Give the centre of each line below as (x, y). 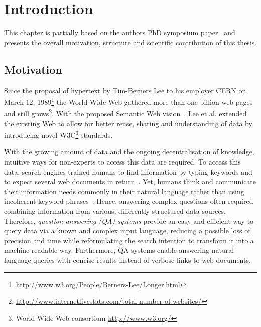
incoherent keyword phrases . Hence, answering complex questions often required (129, 201)
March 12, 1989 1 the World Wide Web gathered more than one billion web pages (128, 101)
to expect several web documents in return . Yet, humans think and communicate (130, 181)
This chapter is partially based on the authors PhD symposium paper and (120, 32)
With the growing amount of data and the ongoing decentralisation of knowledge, (129, 152)
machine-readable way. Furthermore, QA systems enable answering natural (119, 250)
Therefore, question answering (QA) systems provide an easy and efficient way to (129, 220)
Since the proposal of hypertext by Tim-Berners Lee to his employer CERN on (125, 90)
